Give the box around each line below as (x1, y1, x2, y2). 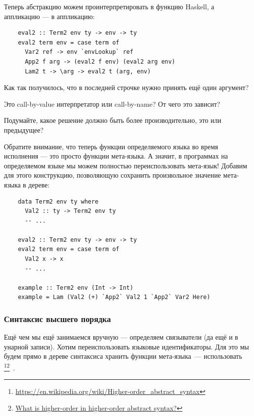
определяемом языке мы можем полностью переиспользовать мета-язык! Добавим (4, 160, 247, 170)
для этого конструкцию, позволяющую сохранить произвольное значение (4, 170, 221, 180)
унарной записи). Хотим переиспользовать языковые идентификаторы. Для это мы (4, 341, 249, 351)
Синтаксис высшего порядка (4, 312, 111, 324)
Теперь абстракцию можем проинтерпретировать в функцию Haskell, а (4, 1, 214, 11)
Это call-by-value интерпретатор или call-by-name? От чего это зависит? (4, 98, 220, 109)
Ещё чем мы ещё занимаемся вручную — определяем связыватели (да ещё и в (4, 332, 238, 342)
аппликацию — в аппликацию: (4, 11, 95, 21)
